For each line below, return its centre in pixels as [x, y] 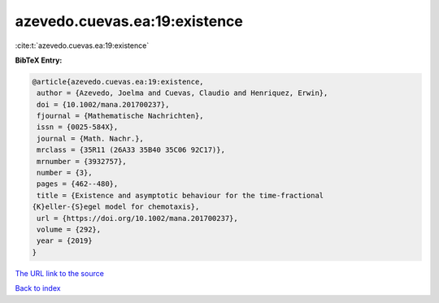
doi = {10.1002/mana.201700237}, [103, 104]
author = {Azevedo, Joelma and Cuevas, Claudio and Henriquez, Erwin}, [183, 93]
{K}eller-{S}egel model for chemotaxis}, [116, 207]
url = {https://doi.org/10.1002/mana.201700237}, [138, 218]
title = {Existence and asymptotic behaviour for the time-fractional [180, 195]
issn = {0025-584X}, [78, 127]
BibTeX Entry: [39, 60]
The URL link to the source [60, 273]
